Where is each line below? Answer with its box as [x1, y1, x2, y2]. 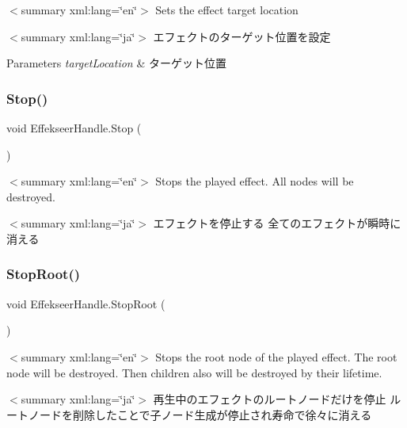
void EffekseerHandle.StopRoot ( [6, 295, 165, 311]
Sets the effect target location [155, 2, 299, 17]
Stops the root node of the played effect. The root [155, 348, 397, 365]
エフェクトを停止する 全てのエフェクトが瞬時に [153, 215, 401, 231]
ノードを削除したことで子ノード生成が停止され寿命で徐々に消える [28, 406, 372, 422]
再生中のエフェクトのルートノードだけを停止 [153, 391, 386, 407]
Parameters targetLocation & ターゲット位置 [6, 55, 226, 71]
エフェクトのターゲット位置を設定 [153, 28, 331, 44]
